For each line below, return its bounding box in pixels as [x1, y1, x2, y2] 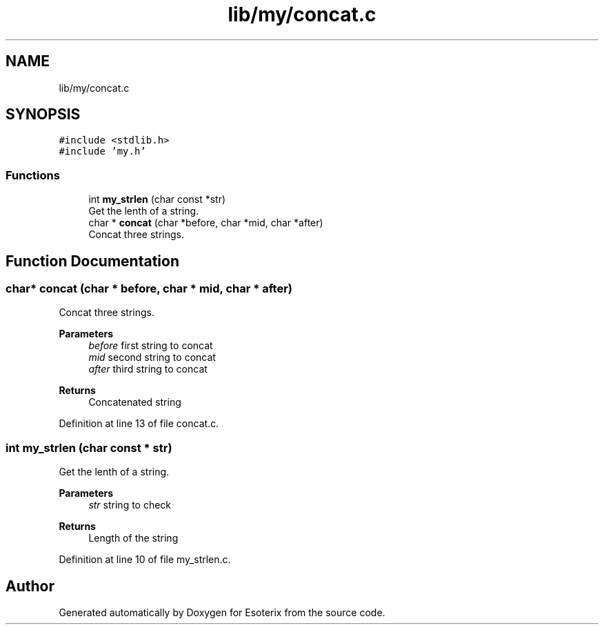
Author [6, 577, 54, 595]
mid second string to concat [88, 351, 216, 364]
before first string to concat [88, 339, 213, 352]
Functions [6, 168, 60, 182]
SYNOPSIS [6, 106, 81, 124]
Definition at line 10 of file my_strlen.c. [59, 553, 231, 566]
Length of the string [88, 532, 179, 544]
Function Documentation [6, 252, 179, 270]
